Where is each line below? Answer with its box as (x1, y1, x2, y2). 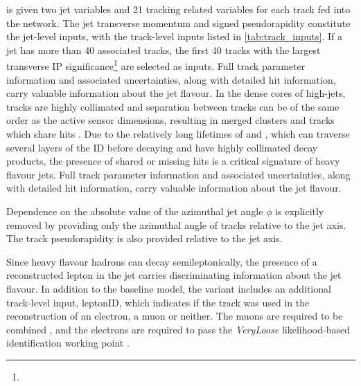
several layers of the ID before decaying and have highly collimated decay (6, 140, 318, 154)
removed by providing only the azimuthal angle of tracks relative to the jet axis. (6, 217, 346, 232)
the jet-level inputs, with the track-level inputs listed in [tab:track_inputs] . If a (6, 29, 342, 44)
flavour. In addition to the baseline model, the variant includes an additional (6, 281, 331, 295)
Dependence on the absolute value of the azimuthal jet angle (6, 203, 263, 218)
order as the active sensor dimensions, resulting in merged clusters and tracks (6, 113, 335, 127)
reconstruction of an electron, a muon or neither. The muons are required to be (6, 309, 343, 323)
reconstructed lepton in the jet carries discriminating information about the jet (6, 268, 342, 282)
